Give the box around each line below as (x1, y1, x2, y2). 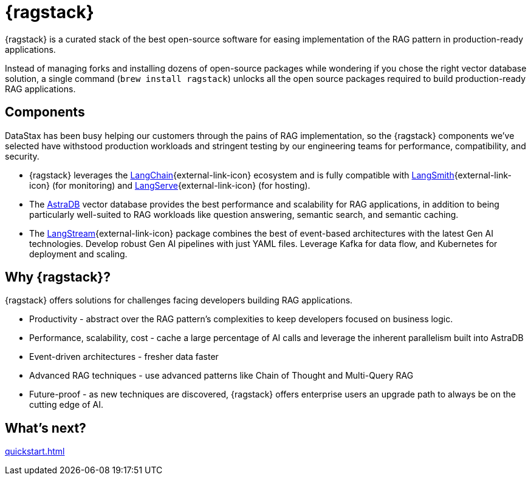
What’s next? (5, 420, 86, 436)
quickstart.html (5, 446, 65, 457)
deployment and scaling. (29, 248, 128, 259)
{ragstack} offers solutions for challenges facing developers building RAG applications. (5, 295, 353, 306)
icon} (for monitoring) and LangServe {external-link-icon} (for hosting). (29, 180, 310, 191)
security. (5, 150, 39, 161)
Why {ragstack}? (5, 269, 111, 285)
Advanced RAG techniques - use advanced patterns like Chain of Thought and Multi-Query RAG (29, 370, 414, 381)
